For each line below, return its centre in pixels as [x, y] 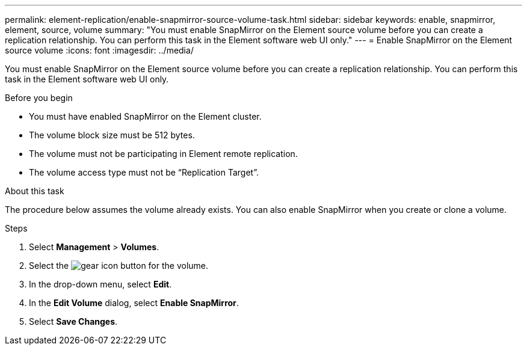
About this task [35, 191]
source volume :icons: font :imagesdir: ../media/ [99, 50]
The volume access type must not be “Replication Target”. [144, 172]
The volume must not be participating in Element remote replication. [163, 154]
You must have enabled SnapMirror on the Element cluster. [145, 116]
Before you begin [39, 98]
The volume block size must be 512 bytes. [112, 135]
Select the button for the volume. [119, 266]
